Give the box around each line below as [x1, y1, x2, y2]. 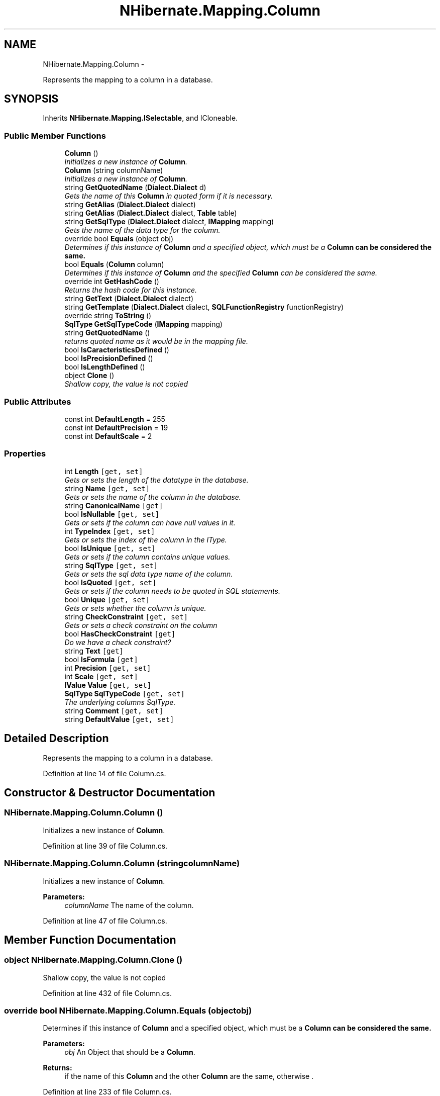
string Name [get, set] [64, 484, 150, 493]
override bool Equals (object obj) [64, 234, 174, 243]
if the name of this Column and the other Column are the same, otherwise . [64, 1072, 314, 1081]
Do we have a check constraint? [64, 637, 171, 647]
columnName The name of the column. [64, 900, 194, 909]
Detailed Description [4, 732, 109, 745]
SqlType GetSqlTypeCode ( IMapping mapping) [64, 320, 223, 329]
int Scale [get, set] [64, 672, 138, 681]
